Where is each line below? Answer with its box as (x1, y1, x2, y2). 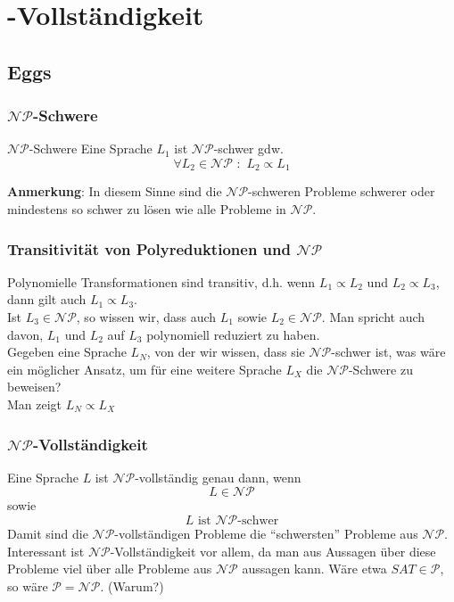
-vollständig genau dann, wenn (135, 467, 301, 486)
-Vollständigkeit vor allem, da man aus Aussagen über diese (110, 541, 436, 560)
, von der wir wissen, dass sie (146, 342, 305, 361)
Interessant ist (7, 541, 85, 560)
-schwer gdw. (213, 139, 284, 158)
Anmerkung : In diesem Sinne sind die (7, 182, 222, 201)
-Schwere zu (348, 359, 413, 378)
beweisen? (7, 377, 62, 396)
